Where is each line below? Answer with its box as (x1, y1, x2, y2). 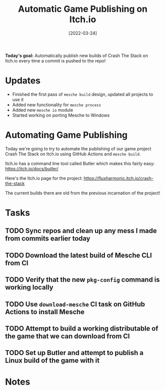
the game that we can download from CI (5, 332, 130, 340)
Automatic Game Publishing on (18, 3, 148, 15)
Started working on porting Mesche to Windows (12, 112, 110, 118)
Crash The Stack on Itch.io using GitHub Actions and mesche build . (5, 151, 141, 157)
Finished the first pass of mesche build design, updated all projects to (12, 91, 154, 97)
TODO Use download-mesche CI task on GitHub (5, 300, 145, 308)
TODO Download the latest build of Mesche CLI (5, 251, 152, 259)
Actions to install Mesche (5, 307, 85, 316)
